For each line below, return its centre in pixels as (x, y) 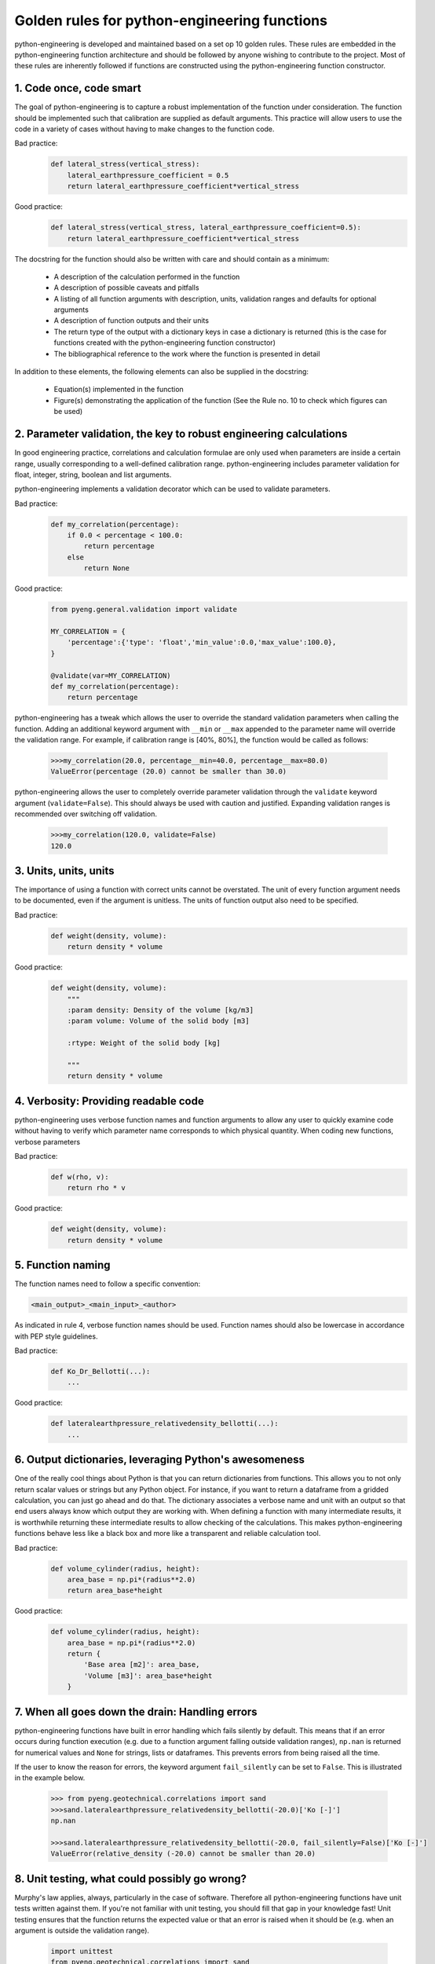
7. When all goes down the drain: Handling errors (136, 1711)
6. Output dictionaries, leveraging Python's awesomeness (160, 1460)
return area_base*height (115, 1590)
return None (106, 568)
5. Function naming (62, 1265)
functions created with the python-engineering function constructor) (165, 343)
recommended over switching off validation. (86, 814)
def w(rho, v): (80, 1177)
